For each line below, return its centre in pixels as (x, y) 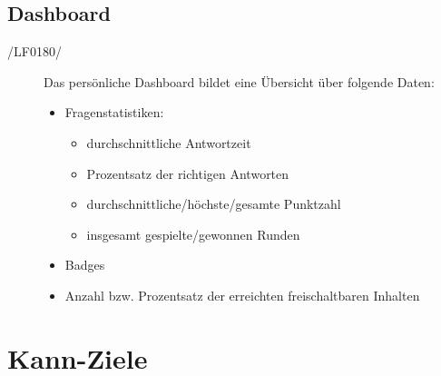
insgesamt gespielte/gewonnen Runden (193, 234)
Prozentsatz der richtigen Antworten (188, 173)
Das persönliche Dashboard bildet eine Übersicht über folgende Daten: (239, 81)
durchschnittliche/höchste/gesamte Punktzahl (214, 204)
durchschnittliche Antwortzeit (169, 142)
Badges (85, 265)
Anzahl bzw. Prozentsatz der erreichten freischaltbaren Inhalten (242, 295)
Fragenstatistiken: (114, 112)
